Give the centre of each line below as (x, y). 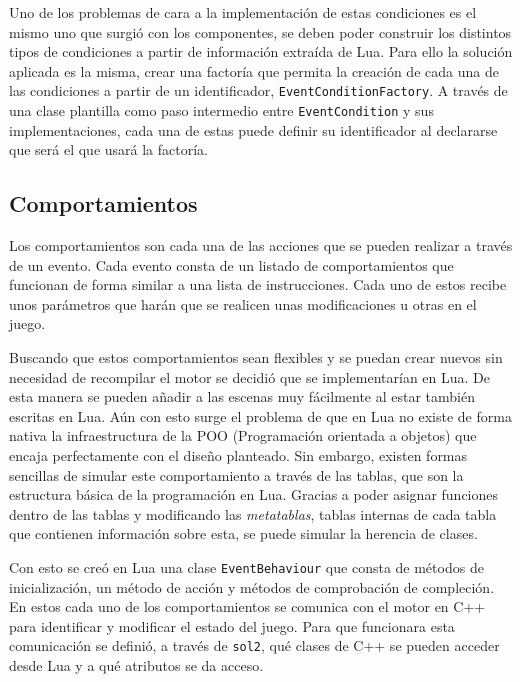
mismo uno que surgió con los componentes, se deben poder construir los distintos (260, 31)
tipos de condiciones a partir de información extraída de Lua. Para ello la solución (261, 51)
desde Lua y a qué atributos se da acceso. (136, 665)
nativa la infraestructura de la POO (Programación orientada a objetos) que (243, 435)
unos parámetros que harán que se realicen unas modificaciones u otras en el (243, 303)
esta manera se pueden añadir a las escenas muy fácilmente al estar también (242, 396)
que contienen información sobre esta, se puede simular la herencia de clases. (243, 533)
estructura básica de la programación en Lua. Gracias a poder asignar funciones (254, 494)
